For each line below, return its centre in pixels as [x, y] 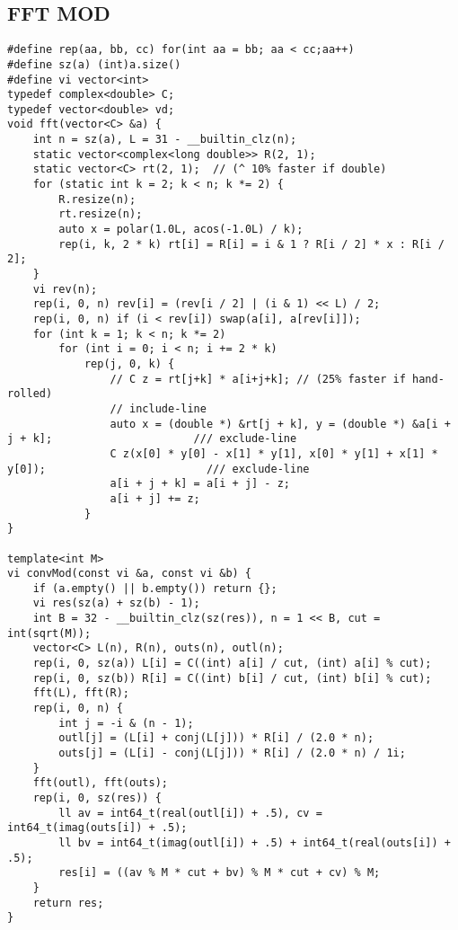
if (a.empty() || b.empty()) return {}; [155, 588]
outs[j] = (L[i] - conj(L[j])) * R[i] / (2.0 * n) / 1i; [232, 753]
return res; [68, 903]
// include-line [158, 408]
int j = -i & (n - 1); [126, 723]
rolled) [30, 394]
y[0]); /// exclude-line [159, 469]
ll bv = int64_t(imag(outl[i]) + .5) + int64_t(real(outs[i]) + [255, 842]
